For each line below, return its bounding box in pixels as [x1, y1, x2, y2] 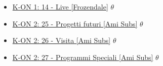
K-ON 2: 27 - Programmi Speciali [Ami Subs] [12, 51, 153, 62]
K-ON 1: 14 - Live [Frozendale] [12, 1, 108, 11]
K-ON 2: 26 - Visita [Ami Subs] [12, 35, 111, 45]
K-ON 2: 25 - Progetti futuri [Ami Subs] [12, 18, 138, 28]
